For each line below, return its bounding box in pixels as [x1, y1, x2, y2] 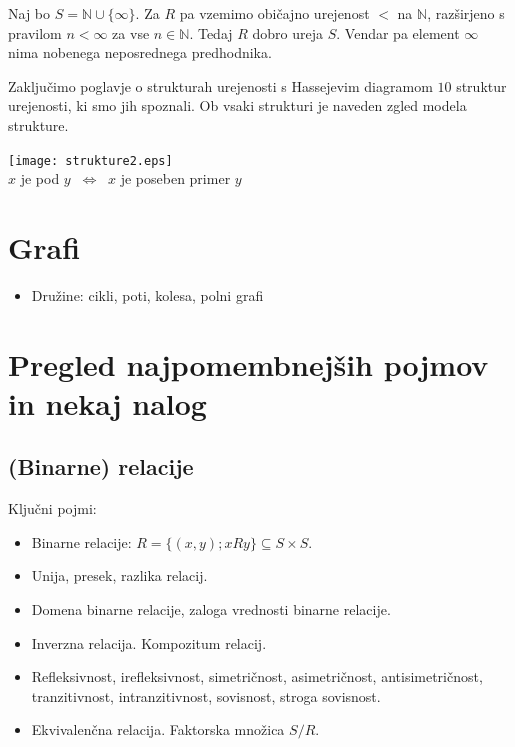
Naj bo [8, 3, 51, 23]
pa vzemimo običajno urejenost [179, 3, 370, 23]
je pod [20, 168, 60, 189]
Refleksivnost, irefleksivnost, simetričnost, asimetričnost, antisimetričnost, [31, 666, 483, 687]
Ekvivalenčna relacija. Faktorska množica [31, 719, 285, 740]
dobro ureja [252, 22, 324, 43]
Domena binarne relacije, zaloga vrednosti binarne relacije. [31, 599, 391, 620]
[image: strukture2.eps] [8, 153, 173, 168]
